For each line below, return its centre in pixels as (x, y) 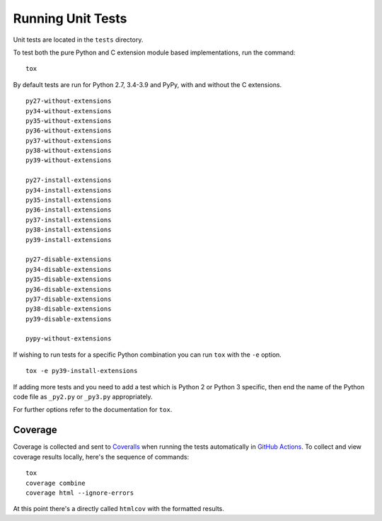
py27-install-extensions (69, 180)
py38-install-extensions (69, 230)
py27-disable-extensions (69, 259)
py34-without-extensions (69, 111)
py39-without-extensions (69, 160)
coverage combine (56, 483)
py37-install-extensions (69, 220)
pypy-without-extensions (69, 339)
